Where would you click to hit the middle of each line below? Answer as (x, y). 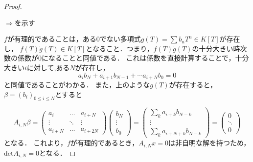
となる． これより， (35, 143)
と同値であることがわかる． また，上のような (77, 85)
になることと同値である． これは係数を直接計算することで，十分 (145, 58)
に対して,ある (48, 67)
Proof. (13, 6)
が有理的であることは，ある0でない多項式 (74, 39)
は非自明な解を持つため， (209, 143)
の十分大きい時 (216, 48)
